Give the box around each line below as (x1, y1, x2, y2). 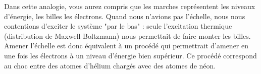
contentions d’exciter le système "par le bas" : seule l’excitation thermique (4, 21, 232, 31)
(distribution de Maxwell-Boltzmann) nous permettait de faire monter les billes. (4, 30, 251, 41)
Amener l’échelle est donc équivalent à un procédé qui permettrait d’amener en (4, 40, 249, 51)
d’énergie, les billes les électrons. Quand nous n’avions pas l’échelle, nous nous (4, 11, 245, 21)
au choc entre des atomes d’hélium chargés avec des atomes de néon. (4, 60, 216, 70)
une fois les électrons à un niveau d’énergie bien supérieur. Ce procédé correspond (4, 50, 257, 60)
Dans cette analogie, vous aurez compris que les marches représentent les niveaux (4, 1, 255, 11)
